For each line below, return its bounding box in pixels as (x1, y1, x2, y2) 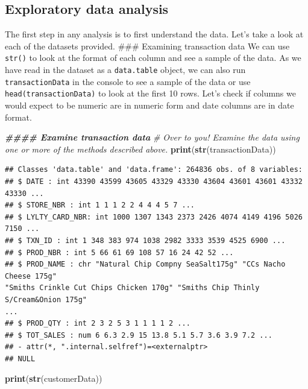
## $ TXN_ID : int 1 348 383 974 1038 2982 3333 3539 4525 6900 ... (5, 236, 286, 245)
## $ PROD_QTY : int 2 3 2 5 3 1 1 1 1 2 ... (5, 319, 190, 328)
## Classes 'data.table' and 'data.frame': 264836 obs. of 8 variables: (5, 165, 303, 174)
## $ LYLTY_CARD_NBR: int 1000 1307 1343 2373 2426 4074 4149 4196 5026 (5, 212, 303, 221)
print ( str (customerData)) (5, 372, 102, 385)
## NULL (5, 354, 36, 363)
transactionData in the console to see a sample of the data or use (5, 75, 251, 87)
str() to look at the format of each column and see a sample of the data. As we (5, 51, 301, 64)
